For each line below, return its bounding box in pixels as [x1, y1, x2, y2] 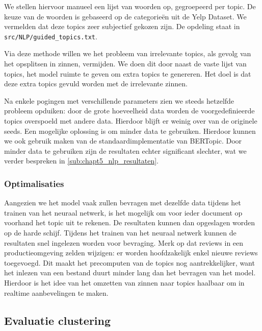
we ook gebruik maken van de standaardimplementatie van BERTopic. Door [4, 135, 242, 146]
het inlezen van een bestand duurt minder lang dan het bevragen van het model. [4, 267, 256, 278]
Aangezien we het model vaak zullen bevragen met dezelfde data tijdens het [4, 197, 241, 208]
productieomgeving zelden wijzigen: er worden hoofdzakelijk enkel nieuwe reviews [4, 247, 258, 258]
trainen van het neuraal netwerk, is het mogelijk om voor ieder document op [4, 207, 243, 218]
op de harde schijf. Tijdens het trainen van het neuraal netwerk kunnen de [4, 227, 237, 238]
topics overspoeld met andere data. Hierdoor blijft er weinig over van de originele [4, 115, 257, 126]
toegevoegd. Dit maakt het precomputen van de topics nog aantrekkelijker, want [4, 257, 255, 268]
